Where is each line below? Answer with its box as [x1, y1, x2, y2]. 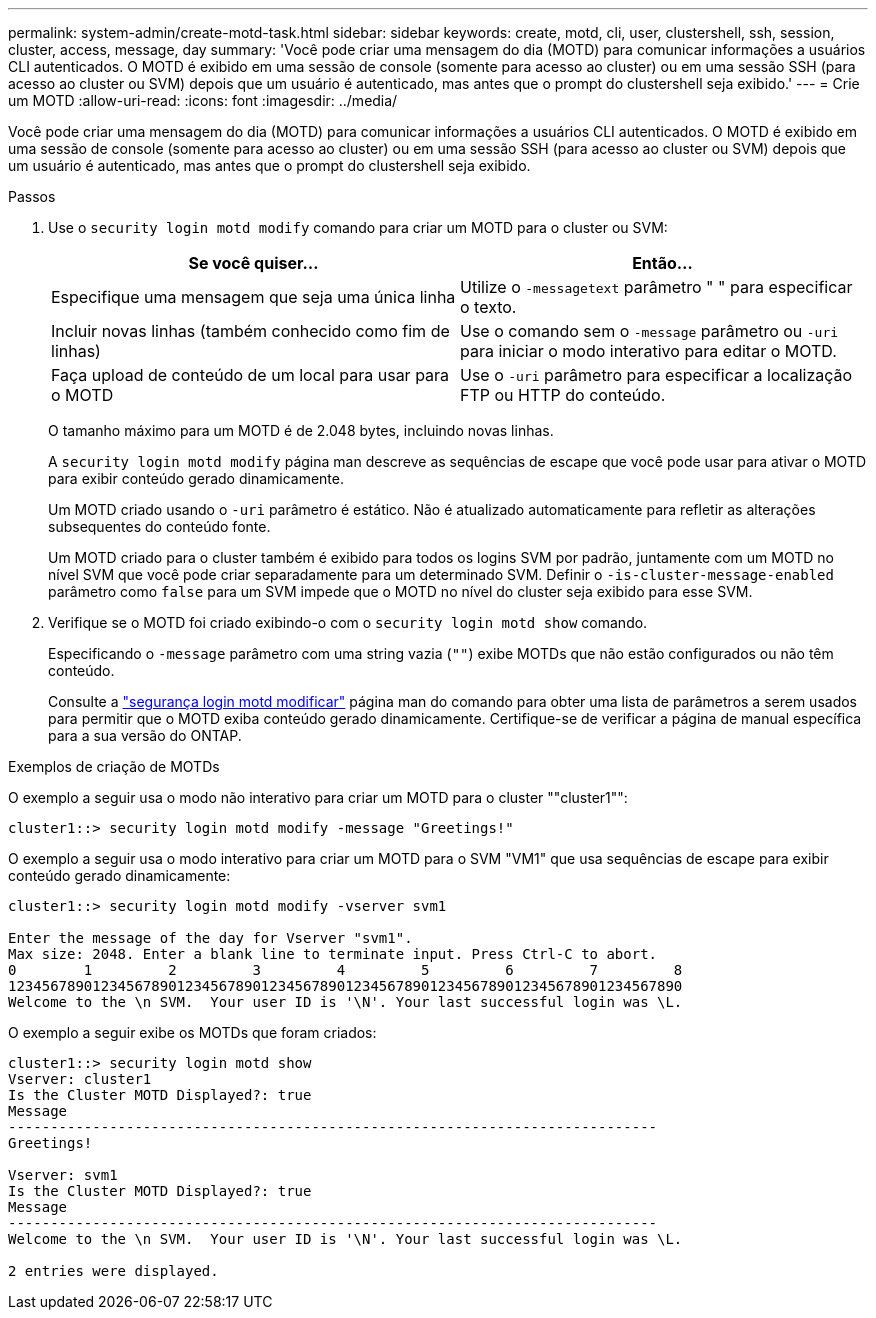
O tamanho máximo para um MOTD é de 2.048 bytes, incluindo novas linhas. [48, 422, 554, 439]
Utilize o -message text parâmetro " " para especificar [460, 277, 853, 297]
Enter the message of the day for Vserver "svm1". [8, 930, 413, 946]
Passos [8, 188, 56, 205]
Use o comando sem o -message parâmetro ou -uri [460, 321, 839, 341]
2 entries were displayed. [8, 1263, 219, 1279]
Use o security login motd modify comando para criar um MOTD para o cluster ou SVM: [48, 219, 668, 236]
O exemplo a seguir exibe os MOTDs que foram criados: [8, 1024, 377, 1041]
